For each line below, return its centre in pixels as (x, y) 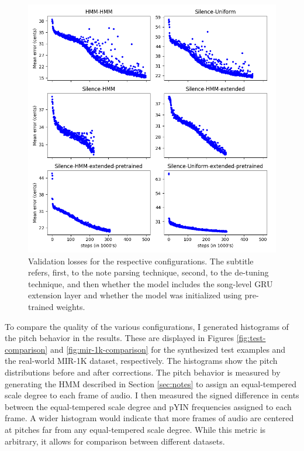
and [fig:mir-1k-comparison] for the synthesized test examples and (168, 349)
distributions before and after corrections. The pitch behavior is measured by (143, 372)
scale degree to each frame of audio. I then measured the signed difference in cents (152, 395)
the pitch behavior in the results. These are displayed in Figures (119, 338)
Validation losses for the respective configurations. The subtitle (141, 261)
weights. (71, 306)
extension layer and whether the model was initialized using (135, 295)
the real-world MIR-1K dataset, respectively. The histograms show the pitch (141, 361)
